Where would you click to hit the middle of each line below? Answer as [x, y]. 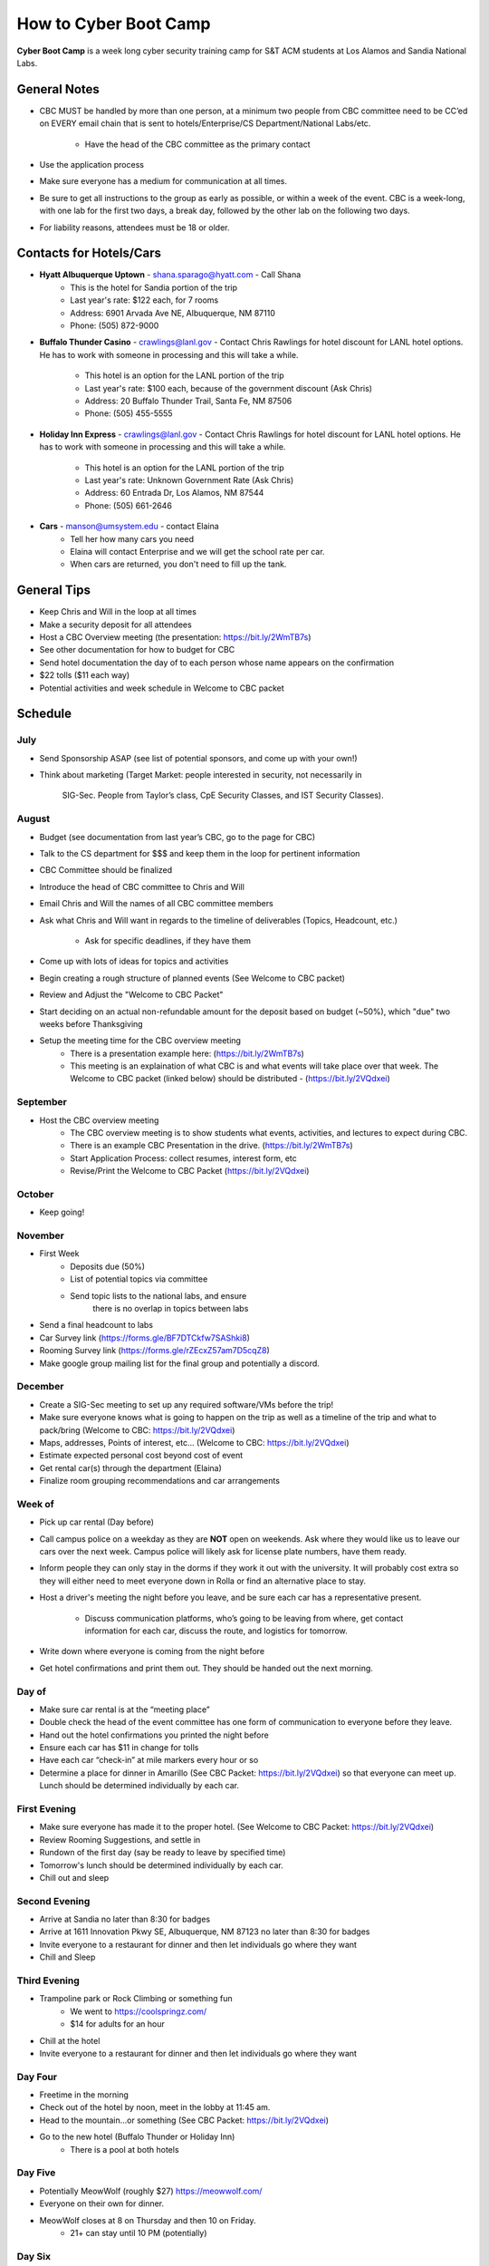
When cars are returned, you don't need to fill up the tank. [178, 564]
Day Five [36, 2173]
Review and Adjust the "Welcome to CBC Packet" [131, 995]
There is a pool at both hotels [125, 2149]
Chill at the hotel [70, 2040]
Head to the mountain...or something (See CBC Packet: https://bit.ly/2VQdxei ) [184, 2120]
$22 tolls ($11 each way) [85, 675]
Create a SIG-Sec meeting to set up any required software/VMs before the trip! [187, 1404]
